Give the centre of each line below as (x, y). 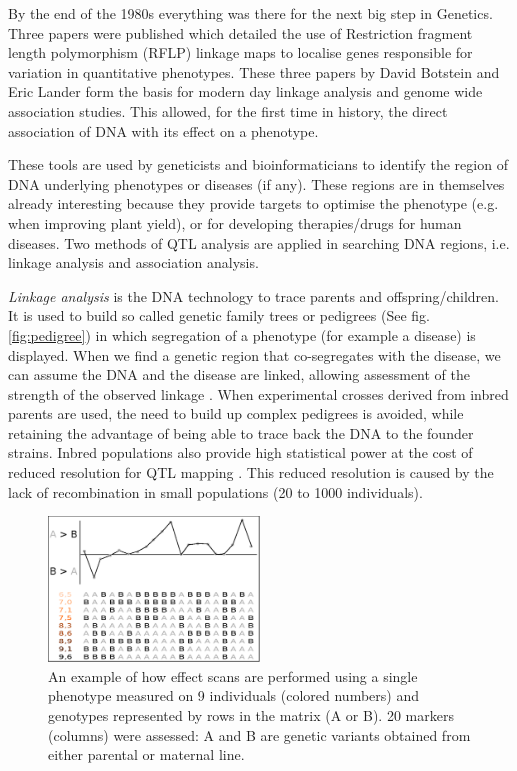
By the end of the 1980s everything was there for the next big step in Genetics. (250, 13)
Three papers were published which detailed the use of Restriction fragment (240, 32)
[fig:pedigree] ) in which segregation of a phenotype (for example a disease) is (242, 334)
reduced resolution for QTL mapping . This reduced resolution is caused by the (251, 472)
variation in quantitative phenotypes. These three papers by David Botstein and (254, 71)
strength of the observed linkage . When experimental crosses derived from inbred (258, 393)
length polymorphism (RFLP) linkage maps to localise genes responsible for (240, 52)
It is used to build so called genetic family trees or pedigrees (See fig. (219, 315)
